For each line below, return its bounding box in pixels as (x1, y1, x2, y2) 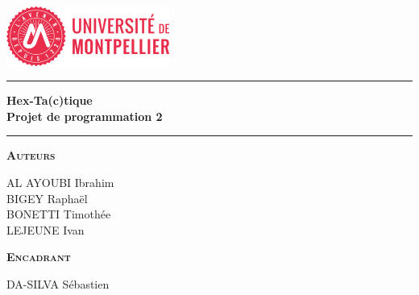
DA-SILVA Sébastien (6, 275, 110, 292)
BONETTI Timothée (6, 206, 111, 222)
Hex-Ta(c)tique (6, 92, 93, 109)
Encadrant (6, 248, 71, 265)
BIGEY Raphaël (6, 189, 88, 206)
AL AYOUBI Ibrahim (6, 173, 114, 190)
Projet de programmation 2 (6, 107, 163, 124)
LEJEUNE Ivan (6, 221, 85, 238)
